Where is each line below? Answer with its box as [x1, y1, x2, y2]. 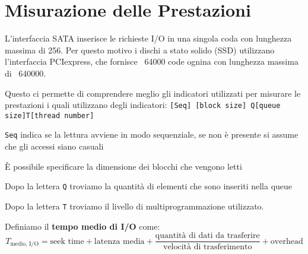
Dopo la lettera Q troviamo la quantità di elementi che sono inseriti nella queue [5, 180, 293, 192]
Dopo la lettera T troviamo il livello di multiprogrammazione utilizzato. [5, 199, 264, 212]
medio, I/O [10, 241, 39, 247]
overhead [270, 237, 303, 246]
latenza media [94, 237, 145, 246]
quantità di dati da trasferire [155, 231, 260, 240]
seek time [50, 237, 84, 246]
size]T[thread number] [5, 111, 94, 120]
